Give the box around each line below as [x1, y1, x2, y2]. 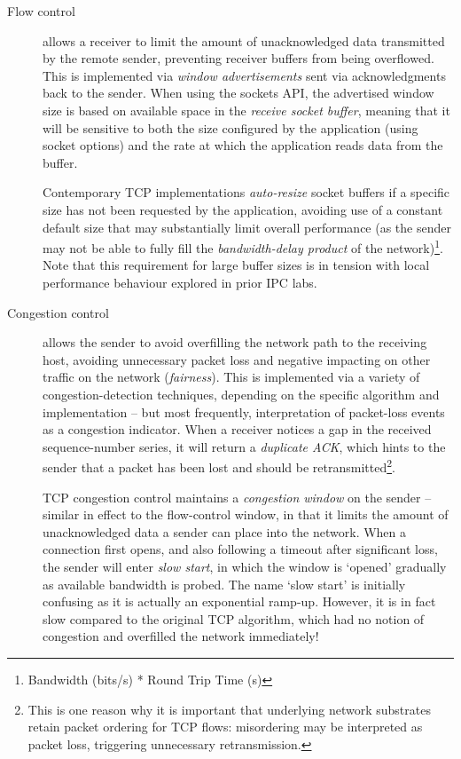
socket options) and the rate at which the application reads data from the [43, 136, 443, 154]
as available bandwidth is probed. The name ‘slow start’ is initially [43, 574, 406, 593]
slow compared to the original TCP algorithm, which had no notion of [43, 609, 425, 628]
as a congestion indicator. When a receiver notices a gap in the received [43, 420, 432, 439]
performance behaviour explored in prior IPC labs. [43, 273, 317, 291]
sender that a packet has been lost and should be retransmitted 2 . [43, 455, 395, 476]
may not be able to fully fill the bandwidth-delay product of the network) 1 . [43, 236, 443, 257]
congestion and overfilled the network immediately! [43, 627, 319, 645]
